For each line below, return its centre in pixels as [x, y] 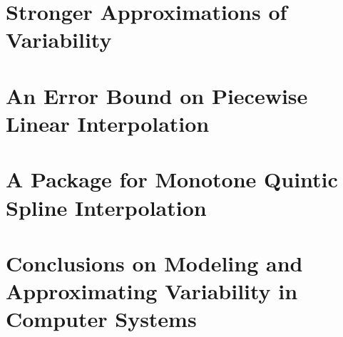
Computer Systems [101, 319]
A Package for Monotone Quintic [172, 179]
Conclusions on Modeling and [154, 263]
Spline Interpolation [106, 207]
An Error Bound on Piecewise [157, 95]
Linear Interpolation [108, 123]
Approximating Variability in [152, 291]
